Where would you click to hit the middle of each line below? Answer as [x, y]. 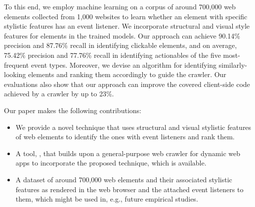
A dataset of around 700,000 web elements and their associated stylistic [124, 179]
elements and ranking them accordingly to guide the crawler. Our [127, 74]
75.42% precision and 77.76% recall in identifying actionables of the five [112, 55]
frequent [17, 64]
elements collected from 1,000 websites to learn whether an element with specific [126, 16]
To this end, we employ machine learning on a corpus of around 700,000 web [120, 6]
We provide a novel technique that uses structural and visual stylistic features [133, 127]
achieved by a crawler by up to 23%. [59, 94]
